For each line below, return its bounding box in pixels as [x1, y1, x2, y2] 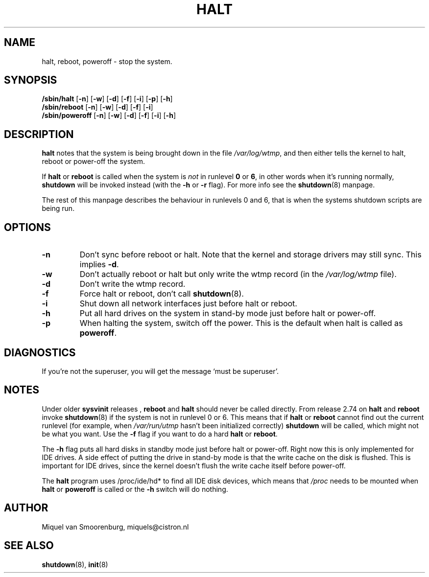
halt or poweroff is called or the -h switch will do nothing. [42, 485, 228, 493]
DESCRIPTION [4, 128, 74, 140]
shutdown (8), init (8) [42, 560, 108, 569]
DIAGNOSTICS [4, 346, 76, 359]
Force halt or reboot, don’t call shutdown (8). [79, 289, 244, 299]
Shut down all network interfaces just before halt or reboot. [79, 299, 297, 309]
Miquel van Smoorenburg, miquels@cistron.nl [42, 522, 189, 531]
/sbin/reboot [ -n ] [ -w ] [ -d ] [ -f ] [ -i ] [42, 103, 153, 112]
